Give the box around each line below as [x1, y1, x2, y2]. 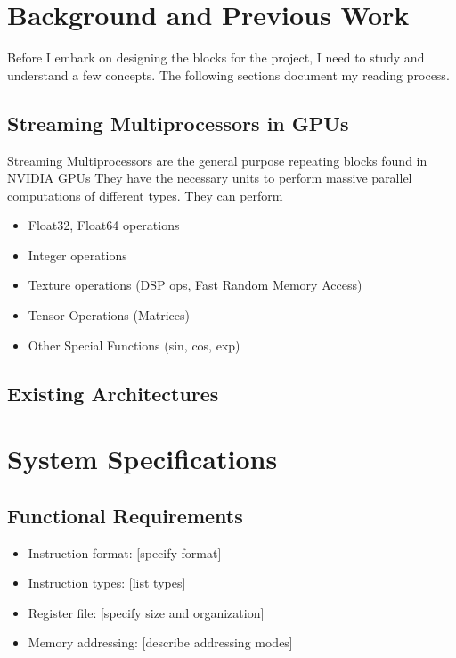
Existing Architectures [7, 379, 219, 407]
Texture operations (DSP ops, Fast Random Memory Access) [28, 276, 362, 294]
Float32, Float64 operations [28, 216, 180, 234]
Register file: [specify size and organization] [28, 603, 265, 621]
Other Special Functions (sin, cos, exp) [28, 335, 240, 354]
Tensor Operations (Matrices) [28, 306, 190, 325]
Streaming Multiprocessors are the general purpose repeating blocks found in [7, 151, 427, 169]
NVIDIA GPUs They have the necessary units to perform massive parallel [7, 169, 412, 187]
